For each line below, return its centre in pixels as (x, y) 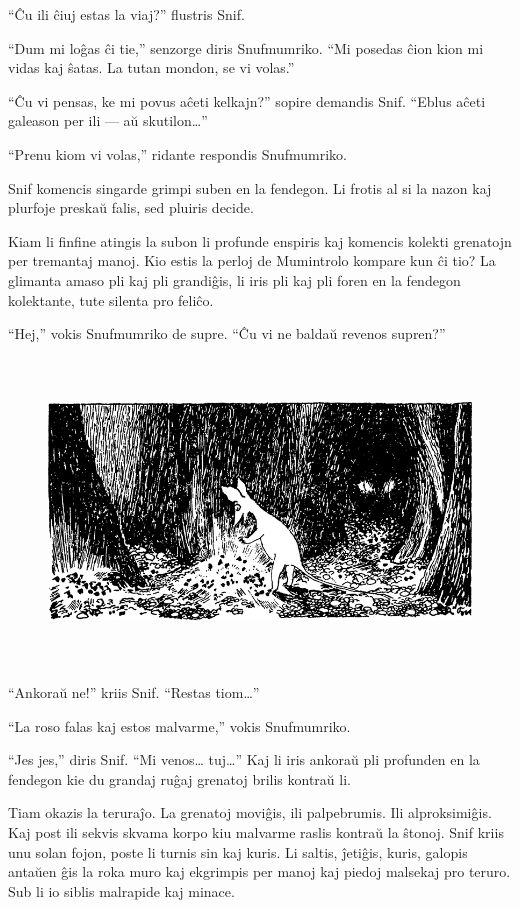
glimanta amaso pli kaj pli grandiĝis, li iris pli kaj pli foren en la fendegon (234, 279)
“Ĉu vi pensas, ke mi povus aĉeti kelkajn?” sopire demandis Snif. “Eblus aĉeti (247, 100)
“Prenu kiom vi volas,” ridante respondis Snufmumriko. (177, 153)
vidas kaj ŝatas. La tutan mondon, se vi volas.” (151, 67)
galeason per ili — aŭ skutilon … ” (108, 120)
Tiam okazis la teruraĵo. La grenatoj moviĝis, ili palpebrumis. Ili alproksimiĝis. (250, 812)
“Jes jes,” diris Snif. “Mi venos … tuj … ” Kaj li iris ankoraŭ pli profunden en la (244, 759)
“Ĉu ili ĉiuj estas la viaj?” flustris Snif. (126, 14)
